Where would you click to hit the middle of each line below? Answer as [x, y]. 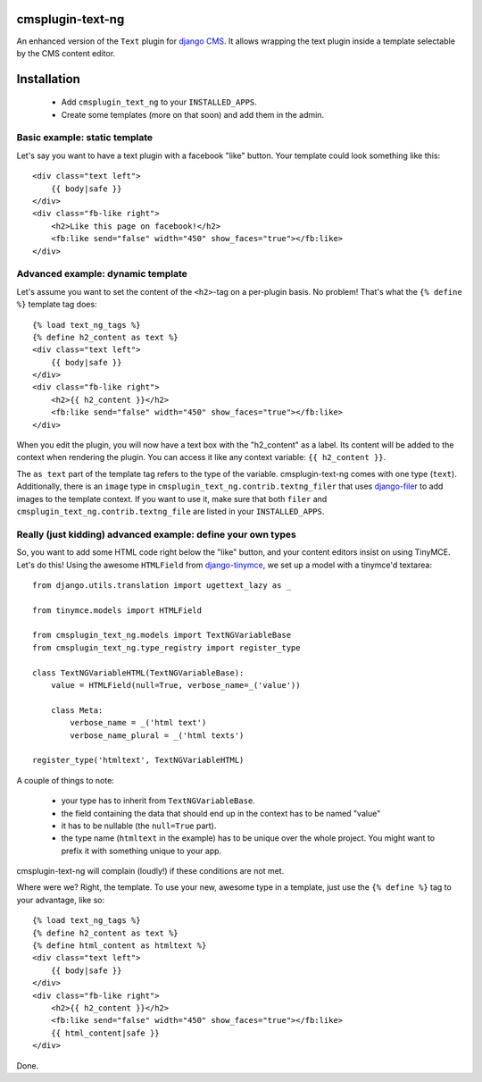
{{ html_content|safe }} [105, 1033]
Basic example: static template [85, 138]
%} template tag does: [57, 305]
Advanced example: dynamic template [102, 274]
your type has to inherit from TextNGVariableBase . [158, 801]
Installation [48, 79]
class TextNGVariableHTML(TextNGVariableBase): [138, 673]
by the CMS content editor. [66, 53]
